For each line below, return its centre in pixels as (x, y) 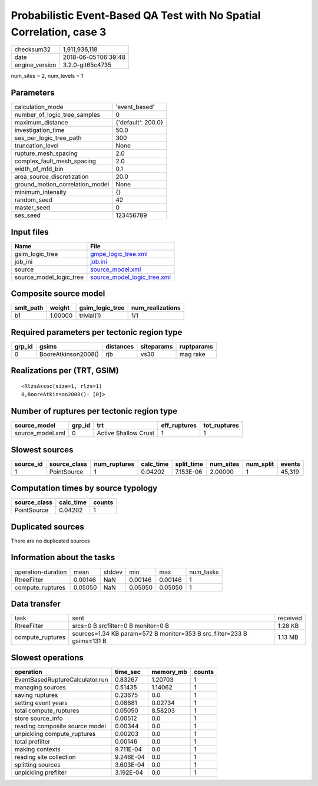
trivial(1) (90, 315)
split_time (189, 464)
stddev (113, 572)
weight (60, 308)
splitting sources (38, 765)
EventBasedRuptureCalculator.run (61, 679)
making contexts (37, 749)
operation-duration (41, 572)
